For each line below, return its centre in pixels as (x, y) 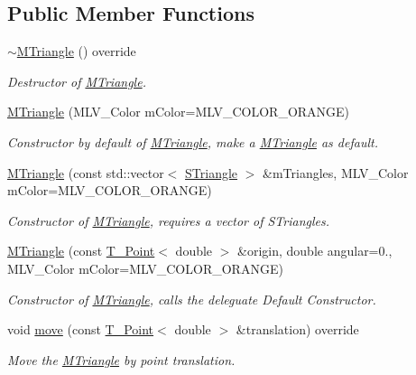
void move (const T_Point (81, 329)
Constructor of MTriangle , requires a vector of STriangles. (169, 220)
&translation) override (297, 329)
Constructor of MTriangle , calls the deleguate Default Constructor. (192, 299)
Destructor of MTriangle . (77, 81)
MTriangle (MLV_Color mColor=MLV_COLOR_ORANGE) (179, 112)
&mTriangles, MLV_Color (336, 172)
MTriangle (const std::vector (86, 172)
